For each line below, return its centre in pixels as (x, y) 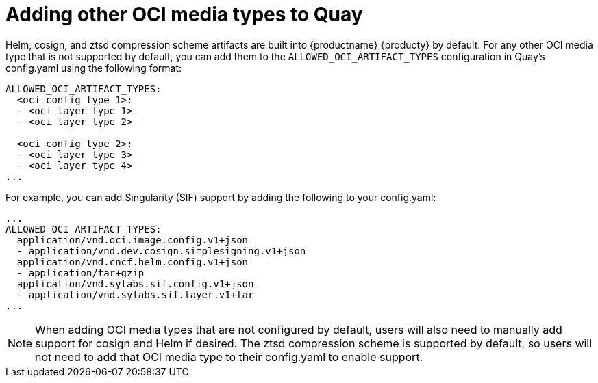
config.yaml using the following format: (94, 68)
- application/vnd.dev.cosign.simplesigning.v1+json (161, 251)
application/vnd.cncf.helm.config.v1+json (133, 262)
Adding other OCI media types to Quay (184, 14)
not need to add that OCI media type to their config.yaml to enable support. (229, 357)
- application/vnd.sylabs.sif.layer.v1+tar (135, 294)
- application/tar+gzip (80, 273)
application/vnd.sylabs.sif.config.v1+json (135, 283)
